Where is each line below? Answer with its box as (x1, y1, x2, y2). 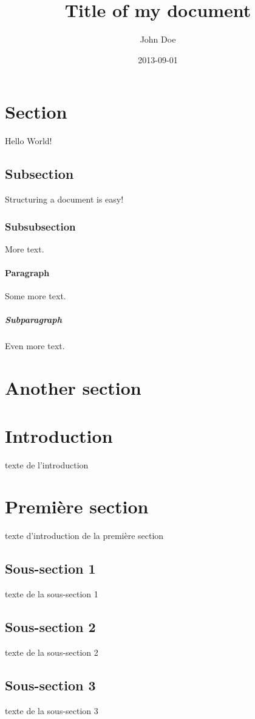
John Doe (140, 33, 176, 46)
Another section (5, 375, 141, 400)
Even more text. (5, 339, 65, 352)
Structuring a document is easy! (5, 193, 124, 206)
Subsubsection (5, 218, 76, 234)
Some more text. (5, 290, 66, 302)
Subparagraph (5, 313, 62, 326)
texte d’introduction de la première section (5, 529, 164, 542)
